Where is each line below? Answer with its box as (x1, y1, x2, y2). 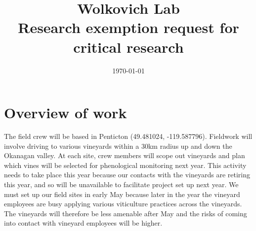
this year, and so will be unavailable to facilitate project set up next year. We (4, 179, 239, 189)
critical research (73, 36, 184, 57)
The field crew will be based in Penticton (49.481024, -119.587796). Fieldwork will (4, 131, 253, 141)
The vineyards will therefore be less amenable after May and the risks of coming (4, 208, 247, 218)
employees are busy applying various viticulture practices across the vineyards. (4, 198, 242, 209)
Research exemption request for (18, 17, 239, 37)
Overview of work (4, 102, 127, 123)
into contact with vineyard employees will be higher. (4, 218, 163, 228)
